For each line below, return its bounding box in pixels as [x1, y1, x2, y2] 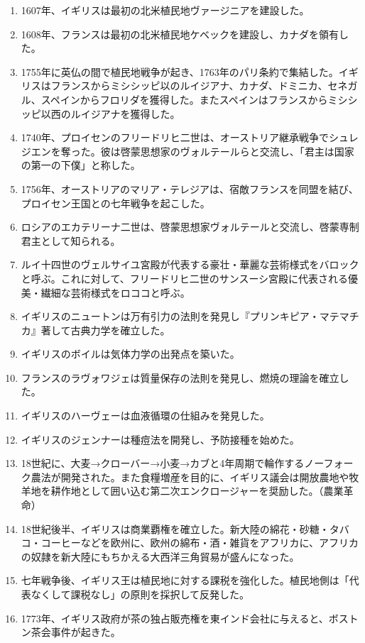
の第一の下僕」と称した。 [21, 158, 141, 172]
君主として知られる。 [21, 233, 121, 248]
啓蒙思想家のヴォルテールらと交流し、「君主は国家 [120, 143, 354, 158]
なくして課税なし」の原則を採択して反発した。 [31, 587, 249, 601]
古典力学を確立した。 [70, 322, 170, 337]
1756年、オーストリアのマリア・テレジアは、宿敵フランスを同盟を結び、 [21, 181, 359, 196]
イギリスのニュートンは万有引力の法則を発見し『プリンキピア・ [21, 309, 320, 324]
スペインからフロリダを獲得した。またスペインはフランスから [40, 92, 328, 106]
